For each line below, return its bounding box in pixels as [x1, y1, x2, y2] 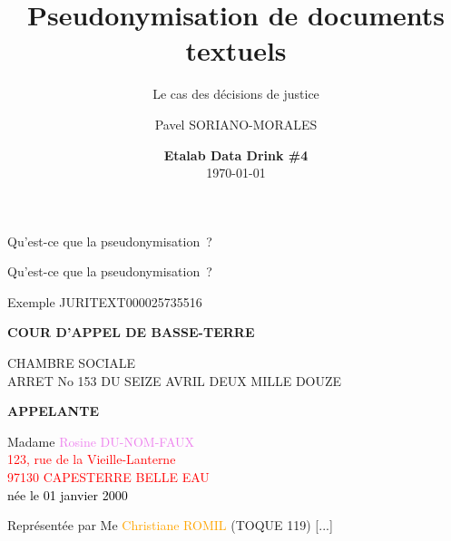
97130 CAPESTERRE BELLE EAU [7, 468, 210, 487]
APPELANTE [7, 401, 99, 420]
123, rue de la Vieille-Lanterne [7, 449, 176, 469]
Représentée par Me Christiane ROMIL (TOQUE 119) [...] [7, 516, 333, 535]
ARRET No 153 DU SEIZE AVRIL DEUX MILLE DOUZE [7, 371, 342, 390]
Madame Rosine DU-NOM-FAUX [7, 431, 194, 450]
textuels [185, 32, 287, 69]
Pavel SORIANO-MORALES [154, 114, 318, 133]
